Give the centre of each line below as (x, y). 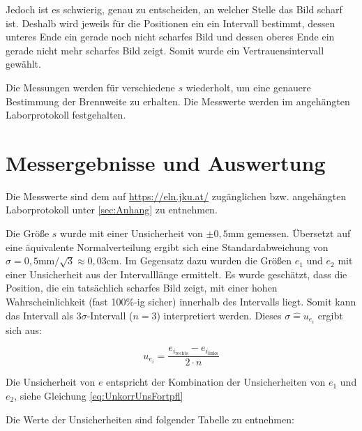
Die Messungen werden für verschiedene (90, 87)
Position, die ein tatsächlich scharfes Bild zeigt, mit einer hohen (142, 288)
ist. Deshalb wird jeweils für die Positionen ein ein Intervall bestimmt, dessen (171, 23)
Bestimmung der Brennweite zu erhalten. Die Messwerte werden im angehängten (178, 101)
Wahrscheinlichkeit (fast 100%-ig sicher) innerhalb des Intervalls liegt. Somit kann (181, 302)
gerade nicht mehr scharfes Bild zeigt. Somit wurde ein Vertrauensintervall (165, 50)
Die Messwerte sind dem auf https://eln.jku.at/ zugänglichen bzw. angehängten (176, 196)
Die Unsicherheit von (51, 382)
